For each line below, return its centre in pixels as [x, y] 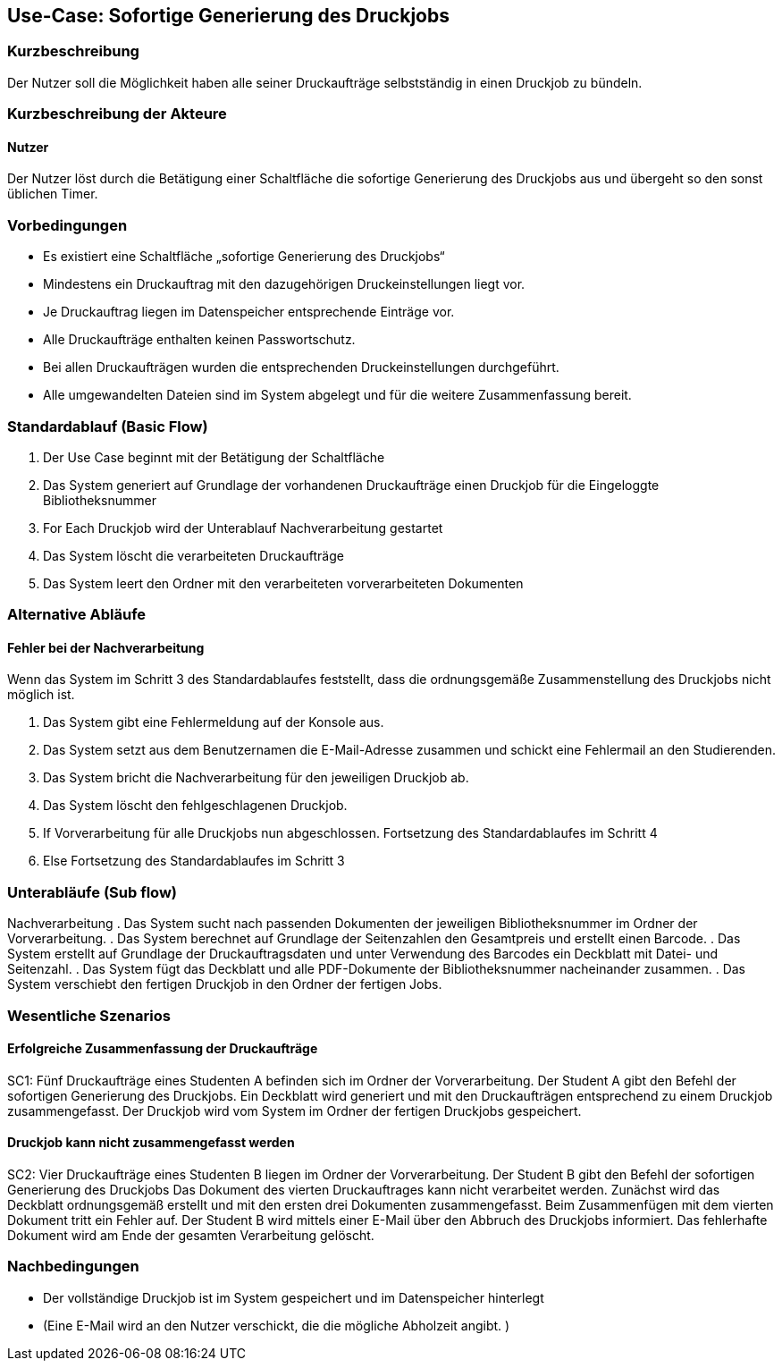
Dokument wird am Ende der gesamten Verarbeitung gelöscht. [191, 1236]
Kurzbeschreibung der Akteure [117, 114]
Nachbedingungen [73, 1267]
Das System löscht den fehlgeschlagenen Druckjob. [195, 806]
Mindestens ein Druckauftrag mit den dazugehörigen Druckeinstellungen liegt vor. [284, 284]
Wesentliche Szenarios [89, 1015]
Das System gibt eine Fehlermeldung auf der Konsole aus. [214, 722]
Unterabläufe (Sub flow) [92, 892]
